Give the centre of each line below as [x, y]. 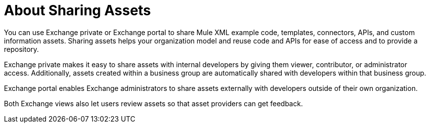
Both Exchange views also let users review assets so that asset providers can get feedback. [153, 103]
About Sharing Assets [78, 10]
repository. [21, 49]
